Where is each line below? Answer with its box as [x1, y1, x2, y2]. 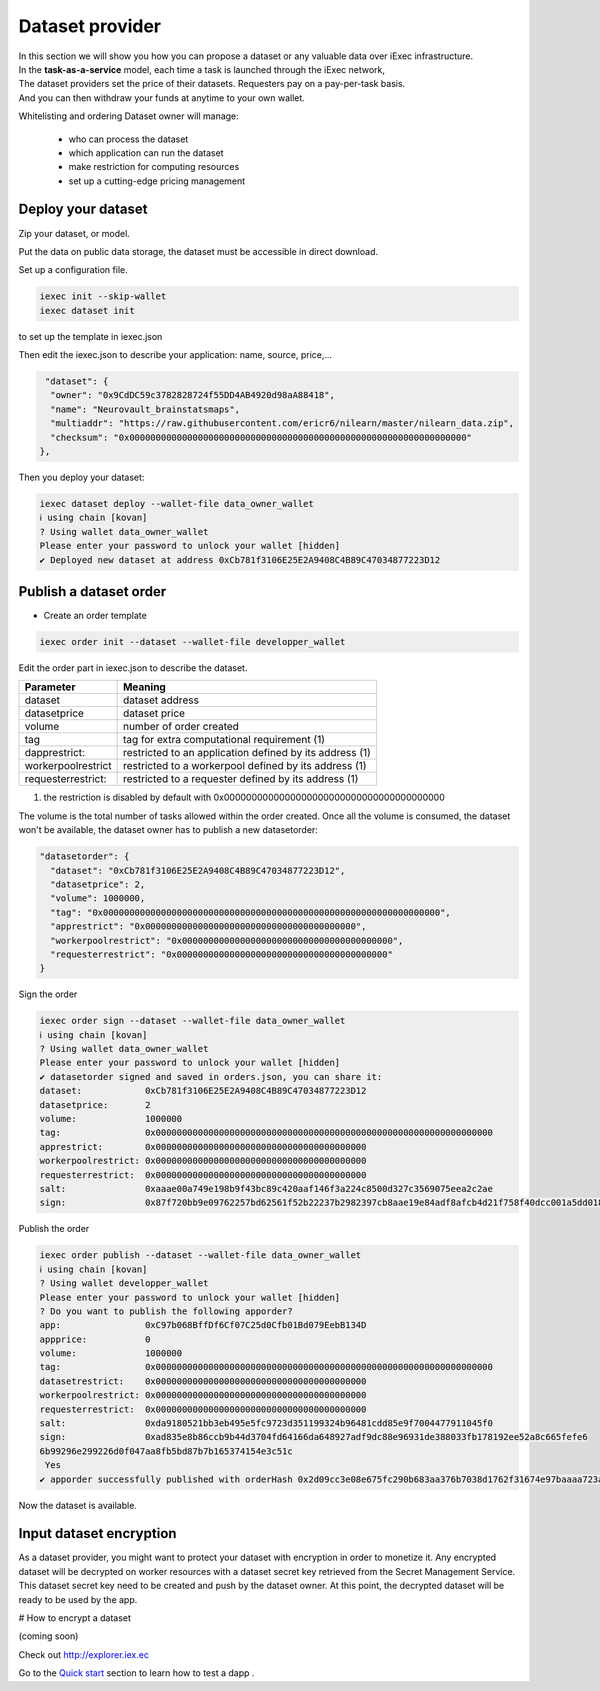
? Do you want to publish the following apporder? [39, 1305, 294, 1317]
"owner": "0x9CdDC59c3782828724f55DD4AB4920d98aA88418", [50, 390, 335, 401]
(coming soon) [18, 1630, 79, 1642]
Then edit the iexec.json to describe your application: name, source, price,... [18, 349, 333, 361]
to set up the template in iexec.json [18, 330, 163, 342]
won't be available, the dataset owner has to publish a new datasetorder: [18, 824, 319, 836]
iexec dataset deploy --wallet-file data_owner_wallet [39, 498, 314, 510]
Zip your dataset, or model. [18, 227, 130, 239]
